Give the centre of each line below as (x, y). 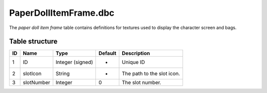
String (63, 74)
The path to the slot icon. (151, 74)
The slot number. (142, 83)
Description (136, 53)
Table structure (33, 42)
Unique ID (133, 62)
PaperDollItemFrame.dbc (62, 13)
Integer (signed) (74, 62)
